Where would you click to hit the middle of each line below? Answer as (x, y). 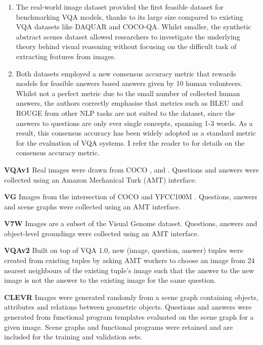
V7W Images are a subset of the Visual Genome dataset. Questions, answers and (131, 223)
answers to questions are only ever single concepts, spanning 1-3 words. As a (134, 123)
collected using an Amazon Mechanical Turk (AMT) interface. (100, 179)
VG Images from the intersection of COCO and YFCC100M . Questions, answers (131, 197)
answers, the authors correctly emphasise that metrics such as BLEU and (129, 103)
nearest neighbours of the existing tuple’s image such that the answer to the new (129, 270)
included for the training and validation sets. (73, 337)
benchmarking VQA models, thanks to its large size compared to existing (129, 16)
